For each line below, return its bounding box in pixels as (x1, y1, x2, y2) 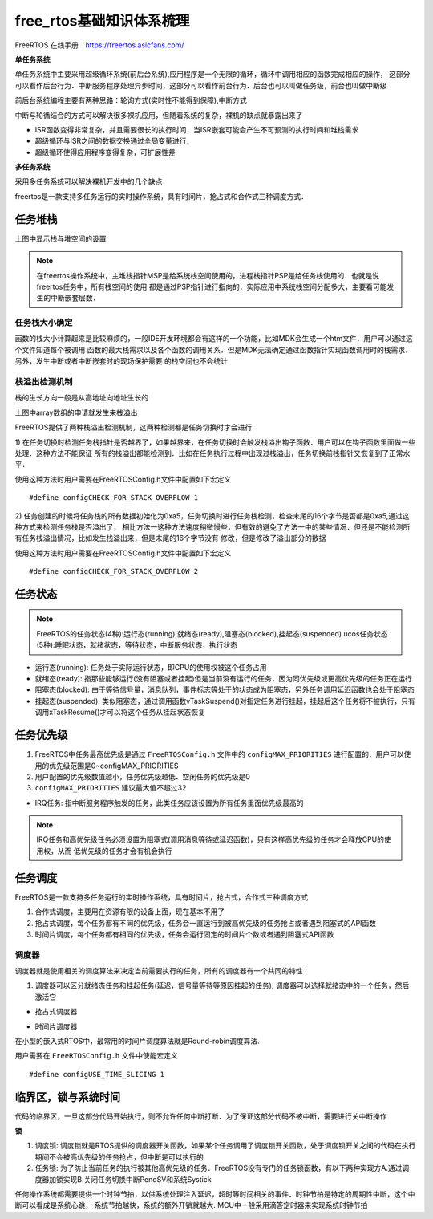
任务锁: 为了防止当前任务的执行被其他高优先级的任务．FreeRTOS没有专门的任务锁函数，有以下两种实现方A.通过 (34, 1164, 403, 1173)
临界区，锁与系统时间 (14, 1090, 120, 1103)
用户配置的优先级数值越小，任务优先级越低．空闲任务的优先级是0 (34, 771, 250, 782)
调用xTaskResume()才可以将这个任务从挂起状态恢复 (34, 707, 205, 717)
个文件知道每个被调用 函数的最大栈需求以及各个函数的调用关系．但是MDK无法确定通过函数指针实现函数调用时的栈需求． (14, 345, 413, 355)
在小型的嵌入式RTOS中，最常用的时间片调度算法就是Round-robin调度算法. (14, 1036, 260, 1046)
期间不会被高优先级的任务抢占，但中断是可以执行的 (34, 1152, 204, 1161)
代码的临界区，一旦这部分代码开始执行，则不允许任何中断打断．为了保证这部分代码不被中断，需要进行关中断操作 (14, 1111, 387, 1121)
